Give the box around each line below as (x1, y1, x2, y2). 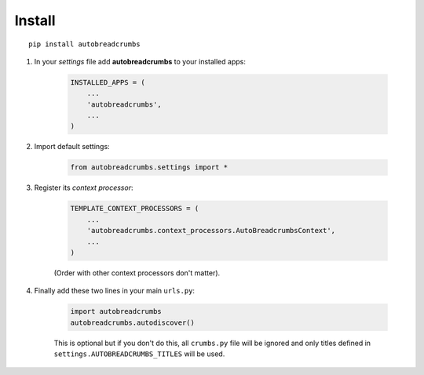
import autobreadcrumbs (70, 307, 163, 316)
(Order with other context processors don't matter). (53, 268, 221, 278)
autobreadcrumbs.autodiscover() (70, 318, 196, 327)
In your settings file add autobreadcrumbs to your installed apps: (34, 56, 247, 66)
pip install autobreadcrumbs (28, 39, 141, 49)
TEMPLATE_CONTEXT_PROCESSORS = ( (70, 204, 199, 213)
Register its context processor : (34, 183, 133, 192)
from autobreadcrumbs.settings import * (70, 163, 228, 172)
